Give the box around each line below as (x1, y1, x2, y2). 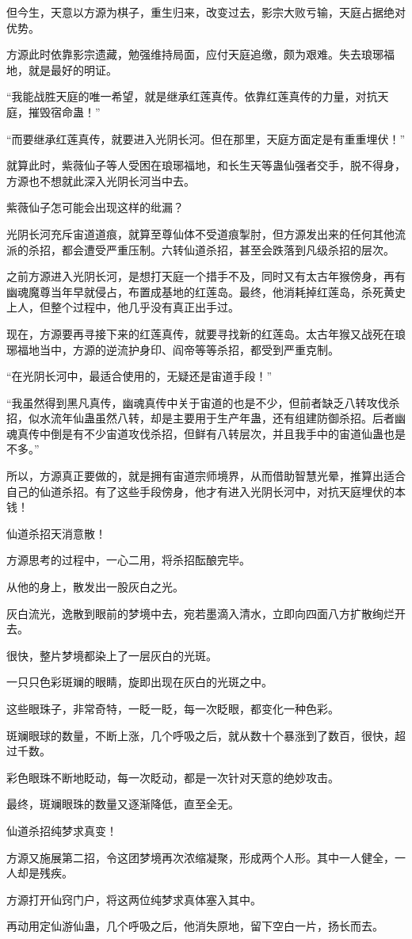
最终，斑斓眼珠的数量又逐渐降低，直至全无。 (6, 796, 239, 812)
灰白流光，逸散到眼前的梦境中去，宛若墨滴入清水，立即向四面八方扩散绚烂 (6, 605, 395, 621)
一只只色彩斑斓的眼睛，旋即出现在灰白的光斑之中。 (6, 674, 273, 690)
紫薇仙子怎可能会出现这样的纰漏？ (6, 199, 184, 216)
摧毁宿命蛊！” (28, 103, 101, 120)
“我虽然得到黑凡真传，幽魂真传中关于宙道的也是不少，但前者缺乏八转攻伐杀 (6, 394, 400, 410)
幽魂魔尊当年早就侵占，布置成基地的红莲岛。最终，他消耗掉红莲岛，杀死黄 (6, 283, 395, 300)
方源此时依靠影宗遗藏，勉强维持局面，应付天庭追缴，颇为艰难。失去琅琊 (6, 46, 383, 63)
